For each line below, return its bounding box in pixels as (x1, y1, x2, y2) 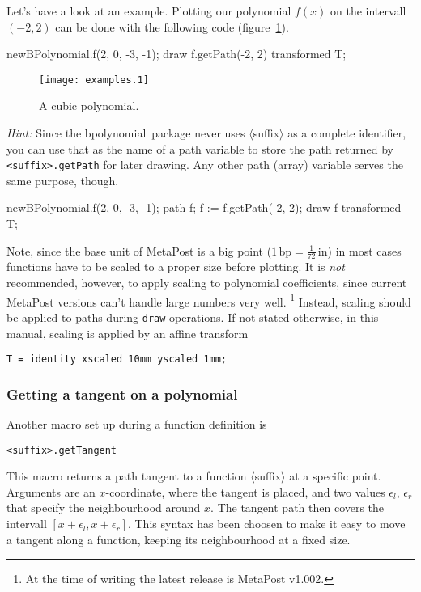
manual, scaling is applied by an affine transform (6, 324, 249, 341)
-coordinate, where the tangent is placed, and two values (105, 483, 385, 500)
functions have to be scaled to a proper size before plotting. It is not (6, 258, 345, 275)
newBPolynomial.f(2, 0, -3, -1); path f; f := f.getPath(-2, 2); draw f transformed (6, 199, 402, 216)
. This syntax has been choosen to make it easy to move (127, 515, 406, 532)
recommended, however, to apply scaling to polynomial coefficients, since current (6, 274, 407, 291)
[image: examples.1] (39, 74, 150, 86)
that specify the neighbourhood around (6, 499, 201, 516)
